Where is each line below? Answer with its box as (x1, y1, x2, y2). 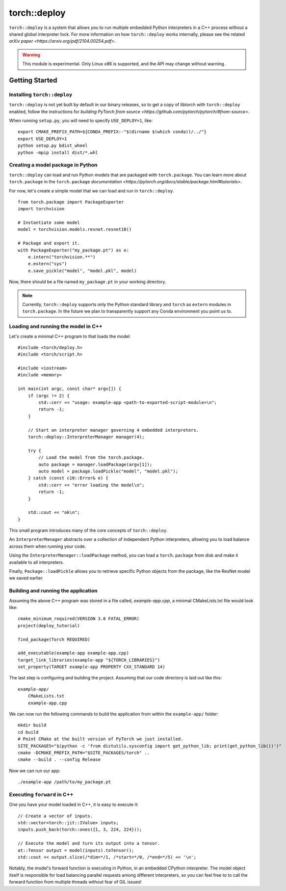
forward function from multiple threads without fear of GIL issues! (9, 879, 142, 885)
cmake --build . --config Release (18, 757, 101, 762)
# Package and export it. (18, 241, 80, 246)
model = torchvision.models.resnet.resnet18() (18, 226, 132, 232)
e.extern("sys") (27, 261, 67, 267)
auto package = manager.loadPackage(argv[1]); (38, 462, 153, 467)
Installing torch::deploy (9, 91, 73, 98)
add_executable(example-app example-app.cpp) (18, 650, 130, 656)
